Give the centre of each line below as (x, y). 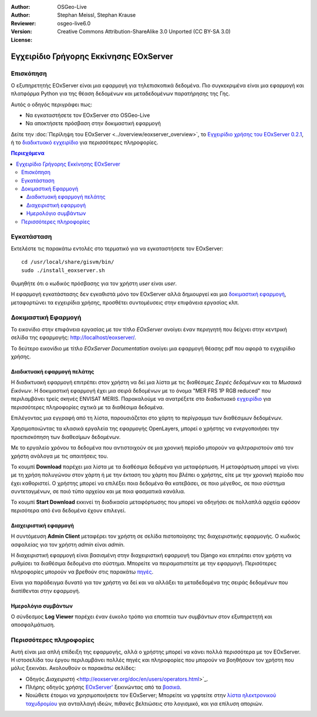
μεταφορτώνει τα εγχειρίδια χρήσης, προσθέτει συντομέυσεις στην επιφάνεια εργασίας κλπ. (125, 302)
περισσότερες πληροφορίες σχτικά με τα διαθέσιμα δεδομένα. (87, 407)
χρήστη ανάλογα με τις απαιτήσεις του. (60, 456)
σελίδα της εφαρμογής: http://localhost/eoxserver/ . (73, 337)
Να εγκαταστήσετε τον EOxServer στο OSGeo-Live (88, 115)
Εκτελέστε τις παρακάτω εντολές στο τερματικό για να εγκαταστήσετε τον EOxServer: (117, 248)
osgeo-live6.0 (74, 23)
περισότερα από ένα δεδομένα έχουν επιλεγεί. (68, 510)
